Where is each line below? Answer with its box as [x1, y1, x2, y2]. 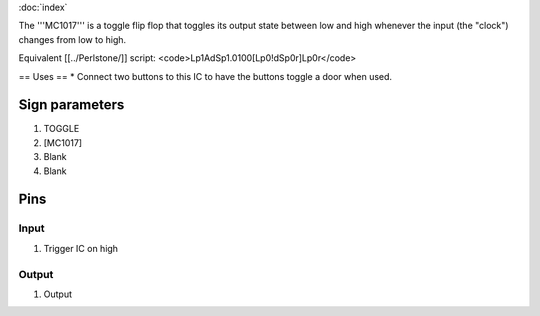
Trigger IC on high [43, 242, 119, 254]
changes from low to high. [18, 33, 127, 45]
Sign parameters [18, 96, 125, 114]
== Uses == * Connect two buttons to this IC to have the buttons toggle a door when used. [18, 70, 393, 82]
